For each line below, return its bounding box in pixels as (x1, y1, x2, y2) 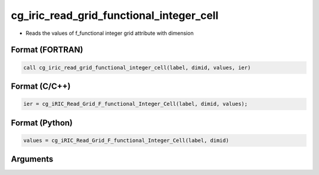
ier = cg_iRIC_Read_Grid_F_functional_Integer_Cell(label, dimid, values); (23, 101, 248, 108)
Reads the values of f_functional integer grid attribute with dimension (25, 30, 194, 37)
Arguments (11, 154, 54, 164)
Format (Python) (11, 118, 73, 128)
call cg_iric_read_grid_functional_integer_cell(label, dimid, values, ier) (23, 64, 251, 71)
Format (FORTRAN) (11, 45, 83, 55)
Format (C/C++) (11, 81, 71, 91)
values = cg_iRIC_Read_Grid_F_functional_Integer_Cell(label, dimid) (23, 137, 229, 144)
